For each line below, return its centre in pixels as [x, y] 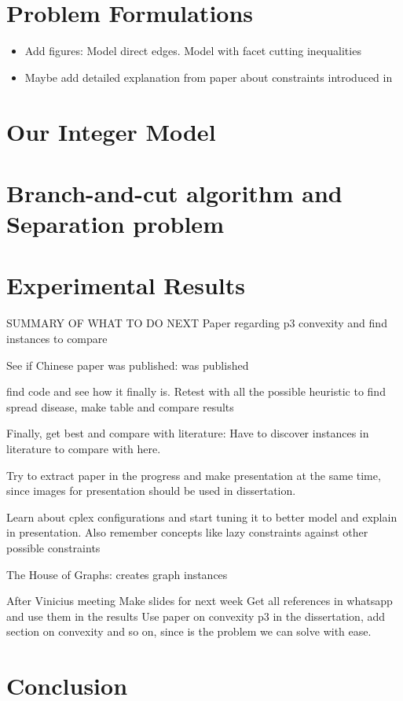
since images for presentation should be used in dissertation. [151, 491]
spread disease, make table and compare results [120, 406]
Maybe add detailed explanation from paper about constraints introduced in [209, 77]
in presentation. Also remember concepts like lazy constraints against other [187, 532]
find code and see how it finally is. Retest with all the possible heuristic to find [196, 391]
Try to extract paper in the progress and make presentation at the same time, [194, 475]
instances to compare [57, 338]
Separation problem [115, 224]
